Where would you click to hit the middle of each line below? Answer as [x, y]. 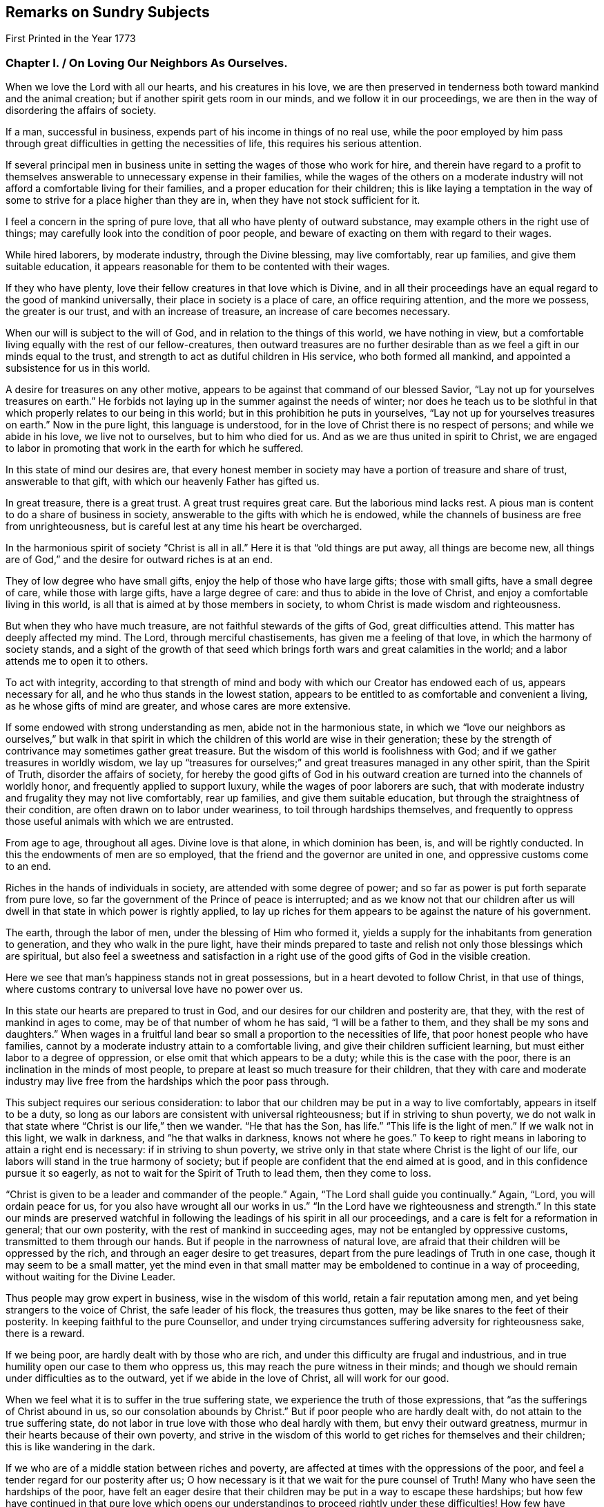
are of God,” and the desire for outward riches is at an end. [139, 560]
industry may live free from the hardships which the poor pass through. [167, 1081]
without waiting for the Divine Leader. [91, 1277]
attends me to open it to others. [77, 661]
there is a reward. [45, 1334]
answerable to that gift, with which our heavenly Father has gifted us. [163, 482]
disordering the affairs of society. [81, 111]
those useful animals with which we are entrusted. [120, 822]
